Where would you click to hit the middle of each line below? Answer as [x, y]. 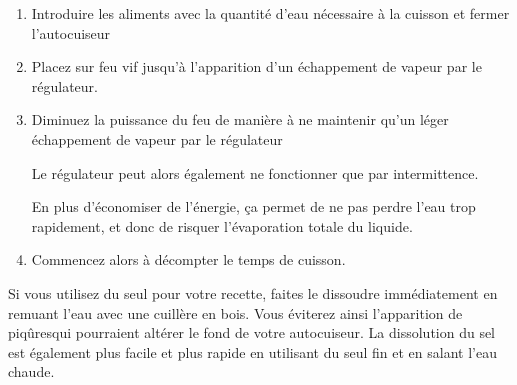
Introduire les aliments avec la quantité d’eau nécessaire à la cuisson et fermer [270, 13]
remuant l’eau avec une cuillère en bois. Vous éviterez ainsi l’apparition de [235, 312]
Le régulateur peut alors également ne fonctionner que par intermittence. [255, 172]
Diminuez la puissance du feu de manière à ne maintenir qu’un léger [240, 119]
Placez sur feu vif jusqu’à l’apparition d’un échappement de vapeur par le [256, 66]
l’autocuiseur [71, 32]
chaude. [31, 371]
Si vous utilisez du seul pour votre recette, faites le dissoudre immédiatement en [253, 292]
